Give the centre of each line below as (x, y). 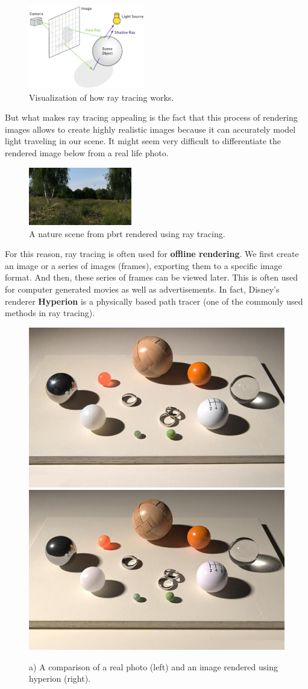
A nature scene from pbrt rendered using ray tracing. (127, 233)
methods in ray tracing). (50, 313)
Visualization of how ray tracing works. (102, 97)
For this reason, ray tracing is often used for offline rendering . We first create (152, 254)
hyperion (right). (60, 678)
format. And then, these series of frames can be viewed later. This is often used (151, 277)
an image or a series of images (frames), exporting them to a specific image (143, 265)
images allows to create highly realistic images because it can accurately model (150, 129)
